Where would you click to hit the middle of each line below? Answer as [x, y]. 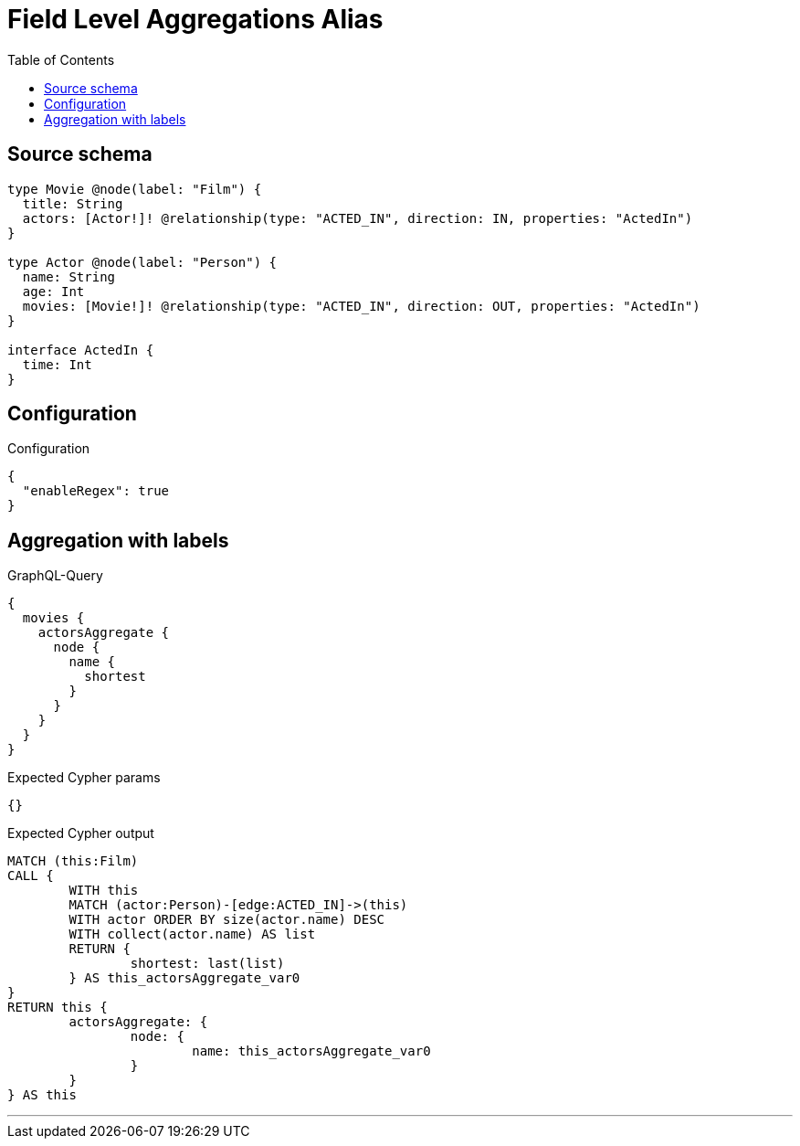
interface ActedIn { [81, 350]
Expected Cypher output [81, 833]
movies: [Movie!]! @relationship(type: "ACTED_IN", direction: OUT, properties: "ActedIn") [361, 306]
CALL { [31, 876]
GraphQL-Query [55, 576]
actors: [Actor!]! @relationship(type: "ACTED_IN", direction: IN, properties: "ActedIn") [358, 218]
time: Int [57, 364]
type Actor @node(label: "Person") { [142, 262]
